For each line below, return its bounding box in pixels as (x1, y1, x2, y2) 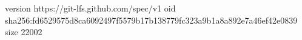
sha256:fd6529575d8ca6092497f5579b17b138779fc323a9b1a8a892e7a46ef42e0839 (5, 13, 298, 26)
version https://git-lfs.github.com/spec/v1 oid (5, 2, 176, 14)
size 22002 (5, 25, 42, 38)
